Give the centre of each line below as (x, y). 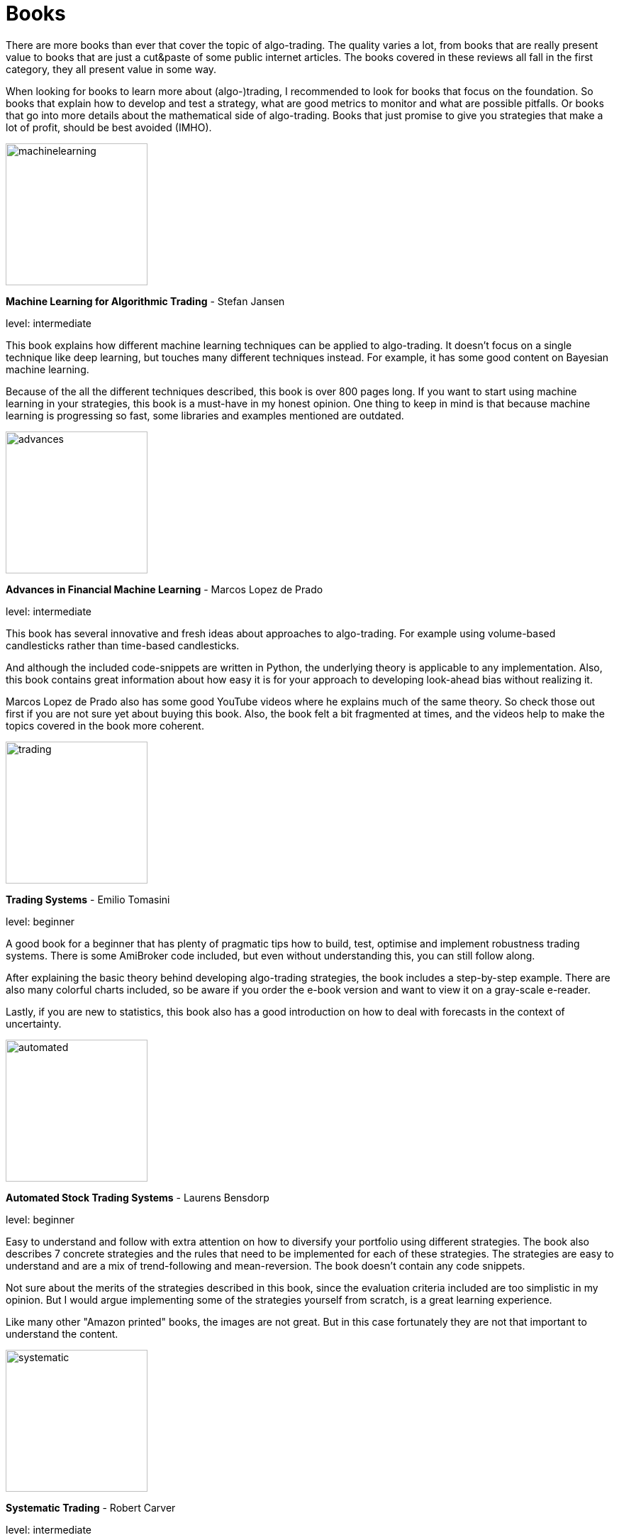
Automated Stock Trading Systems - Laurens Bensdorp (138, 1197)
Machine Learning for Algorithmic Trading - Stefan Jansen (145, 301)
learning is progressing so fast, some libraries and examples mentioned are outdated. (205, 415)
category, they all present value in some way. (111, 69)
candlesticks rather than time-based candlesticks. (123, 645)
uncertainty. (34, 1023)
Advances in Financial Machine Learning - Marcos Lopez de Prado (164, 589)
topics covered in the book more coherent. (105, 725)
